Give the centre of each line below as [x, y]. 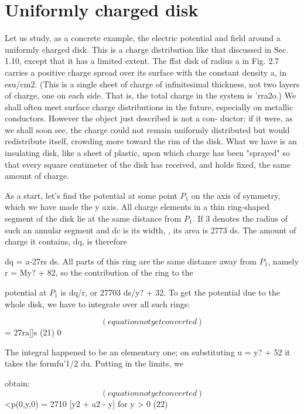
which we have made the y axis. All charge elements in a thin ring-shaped [137, 207]
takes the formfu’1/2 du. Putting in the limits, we [94, 363]
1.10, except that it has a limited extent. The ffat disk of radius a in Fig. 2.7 [142, 61]
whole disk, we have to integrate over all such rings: [98, 303]
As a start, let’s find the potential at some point [91, 195]
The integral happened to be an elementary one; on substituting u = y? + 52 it [148, 352]
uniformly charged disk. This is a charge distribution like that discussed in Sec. [147, 49]
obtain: [17, 383]
